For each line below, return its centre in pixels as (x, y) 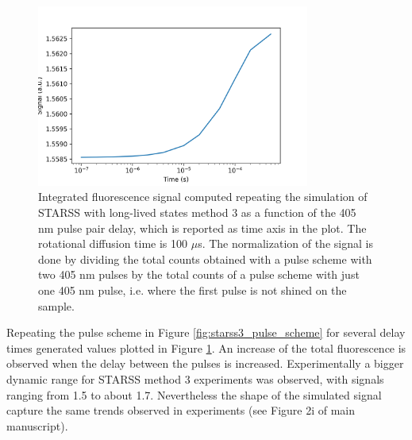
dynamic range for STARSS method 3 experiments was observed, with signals (195, 379)
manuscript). (37, 425)
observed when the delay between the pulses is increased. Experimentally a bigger (205, 363)
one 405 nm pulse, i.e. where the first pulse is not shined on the (193, 290)
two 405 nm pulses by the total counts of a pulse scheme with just (199, 274)
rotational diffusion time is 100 (113, 243)
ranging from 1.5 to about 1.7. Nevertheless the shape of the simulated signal (194, 394)
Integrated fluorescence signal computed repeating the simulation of (203, 197)
